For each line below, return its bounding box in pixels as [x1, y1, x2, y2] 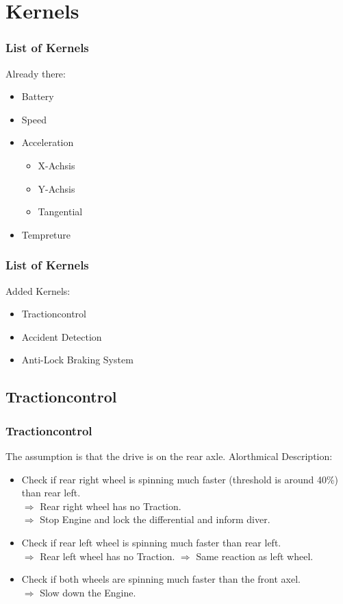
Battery [21, 89, 54, 104]
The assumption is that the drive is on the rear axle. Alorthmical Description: [5, 448, 333, 463]
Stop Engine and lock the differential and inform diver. [40, 512, 270, 527]
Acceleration [21, 135, 74, 149]
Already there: [5, 66, 66, 80]
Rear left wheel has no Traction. [40, 548, 175, 563]
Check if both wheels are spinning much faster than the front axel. [21, 572, 301, 586]
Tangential [38, 204, 83, 219]
